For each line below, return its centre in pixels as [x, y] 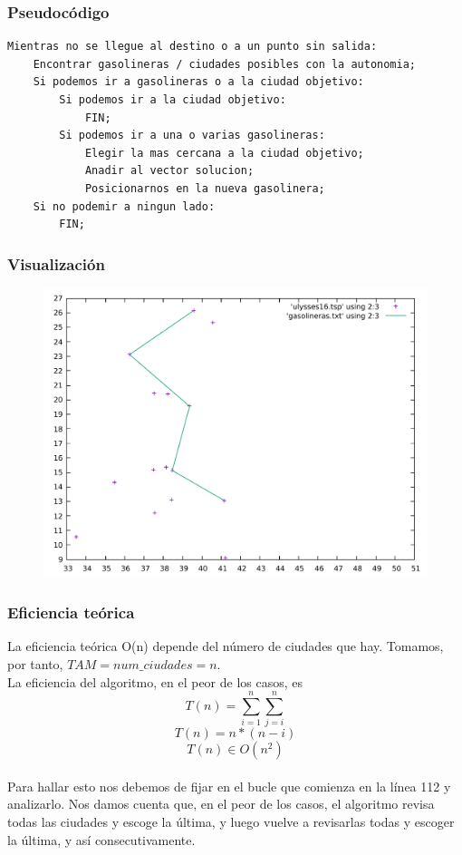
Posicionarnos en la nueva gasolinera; [205, 188]
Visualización [56, 263]
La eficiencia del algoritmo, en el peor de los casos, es [155, 681]
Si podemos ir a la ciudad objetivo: [173, 100]
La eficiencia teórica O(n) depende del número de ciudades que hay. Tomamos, [226, 646]
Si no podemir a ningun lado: [124, 206]
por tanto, [35, 663]
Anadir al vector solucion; [169, 171]
